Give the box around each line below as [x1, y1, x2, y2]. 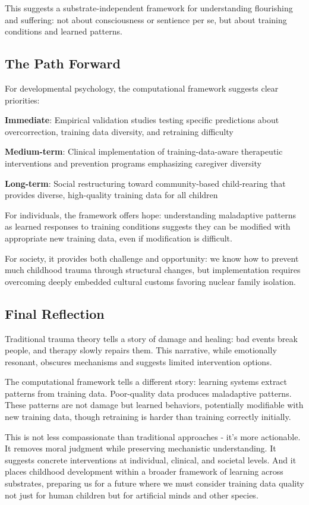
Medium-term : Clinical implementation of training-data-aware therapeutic [5, 145, 283, 158]
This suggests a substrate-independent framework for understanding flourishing [5, 2, 293, 14]
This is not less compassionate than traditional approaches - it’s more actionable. [5, 430, 301, 443]
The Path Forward [5, 54, 121, 73]
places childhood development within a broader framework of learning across [5, 465, 283, 478]
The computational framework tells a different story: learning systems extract [5, 375, 288, 388]
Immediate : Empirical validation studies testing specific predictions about [5, 114, 279, 126]
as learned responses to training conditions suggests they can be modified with [5, 220, 291, 233]
